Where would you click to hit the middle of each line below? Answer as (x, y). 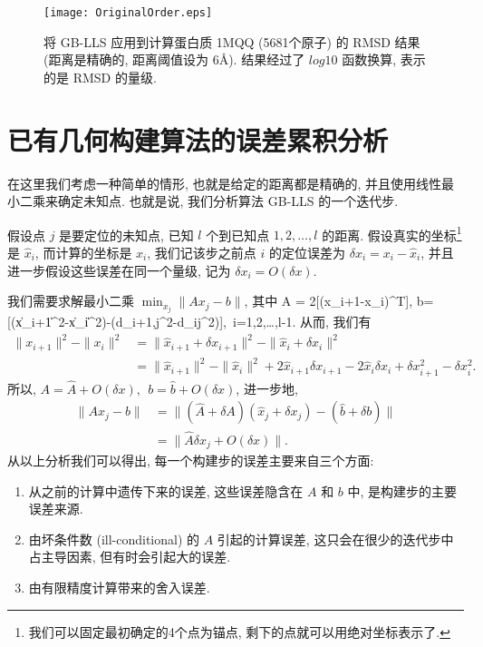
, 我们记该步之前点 (202, 252)
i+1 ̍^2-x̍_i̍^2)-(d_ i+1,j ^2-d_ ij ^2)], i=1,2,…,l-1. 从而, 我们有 (201, 322)
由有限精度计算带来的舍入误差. (119, 588)
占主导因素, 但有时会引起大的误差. (130, 557)
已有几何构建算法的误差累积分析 (198, 139)
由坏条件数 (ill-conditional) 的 (114, 539)
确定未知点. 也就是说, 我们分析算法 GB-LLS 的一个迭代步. (228, 201)
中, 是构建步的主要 (402, 490)
